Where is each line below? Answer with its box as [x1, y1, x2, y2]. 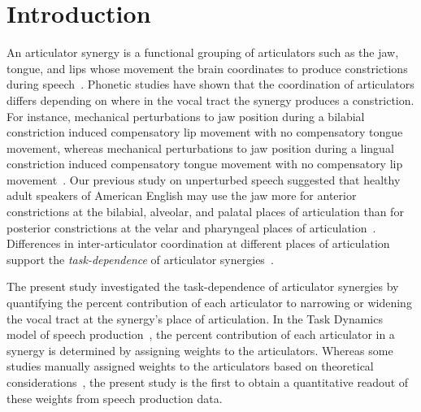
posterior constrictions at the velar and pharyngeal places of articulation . [7, 219, 376, 236]
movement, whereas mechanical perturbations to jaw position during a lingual [7, 139, 394, 156]
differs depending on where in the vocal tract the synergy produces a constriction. [7, 91, 414, 108]
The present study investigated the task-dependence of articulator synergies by [7, 278, 399, 295]
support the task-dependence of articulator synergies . [7, 250, 274, 267]
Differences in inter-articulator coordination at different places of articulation [7, 235, 390, 252]
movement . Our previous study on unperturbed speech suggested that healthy [7, 171, 401, 188]
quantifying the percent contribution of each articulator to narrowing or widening [7, 294, 412, 311]
